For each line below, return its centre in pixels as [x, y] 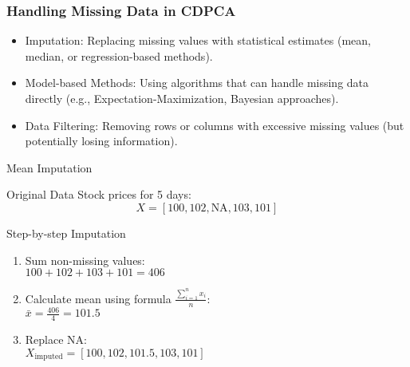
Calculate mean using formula [98, 298]
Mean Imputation [49, 167]
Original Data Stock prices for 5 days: [99, 194]
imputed [49, 357]
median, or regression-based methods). [119, 55]
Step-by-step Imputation [66, 233]
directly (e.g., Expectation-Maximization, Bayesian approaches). [182, 98]
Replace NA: [56, 339]
